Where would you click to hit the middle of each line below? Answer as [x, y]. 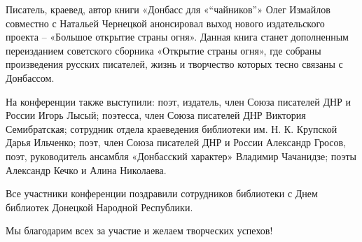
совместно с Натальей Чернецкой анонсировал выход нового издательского [165, 23]
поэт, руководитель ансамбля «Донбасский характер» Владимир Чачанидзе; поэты [181, 156]
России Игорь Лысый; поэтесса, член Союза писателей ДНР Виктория [156, 115]
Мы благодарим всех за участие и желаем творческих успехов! [139, 230]
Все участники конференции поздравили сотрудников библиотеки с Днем [162, 193]
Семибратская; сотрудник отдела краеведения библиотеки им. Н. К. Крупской [172, 128]
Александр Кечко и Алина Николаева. [86, 170]
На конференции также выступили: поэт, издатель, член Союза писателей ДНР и [178, 101]
